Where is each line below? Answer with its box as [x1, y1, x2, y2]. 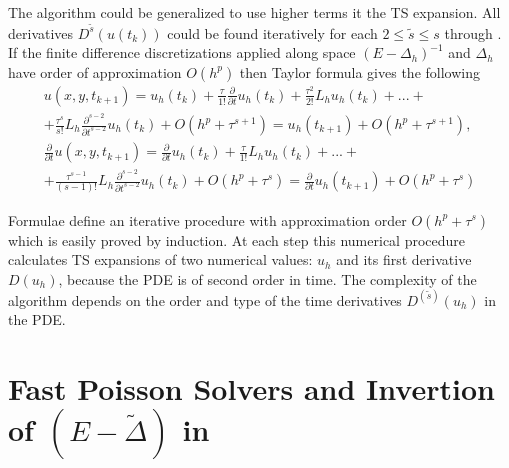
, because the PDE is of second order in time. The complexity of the [58, 268, 477, 289]
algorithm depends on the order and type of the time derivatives [8, 289, 402, 310]
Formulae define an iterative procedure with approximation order [8, 209, 407, 230]
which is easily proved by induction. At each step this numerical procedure [8, 229, 466, 250]
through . [444, 22, 502, 43]
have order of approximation [8, 61, 182, 82]
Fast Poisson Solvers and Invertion [8, 368, 495, 409]
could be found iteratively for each [167, 22, 378, 43]
